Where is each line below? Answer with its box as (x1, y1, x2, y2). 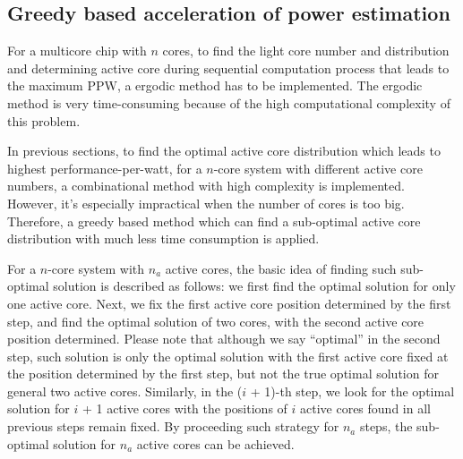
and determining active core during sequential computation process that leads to (7, 58, 450, 77)
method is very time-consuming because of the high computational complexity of (7, 93, 450, 112)
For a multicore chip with (7, 41, 147, 60)
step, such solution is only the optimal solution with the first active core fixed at (7, 346, 449, 365)
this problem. (7, 111, 81, 130)
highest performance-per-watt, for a (7, 158, 202, 177)
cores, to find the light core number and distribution (162, 41, 450, 60)
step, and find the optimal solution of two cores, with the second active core (7, 311, 424, 330)
